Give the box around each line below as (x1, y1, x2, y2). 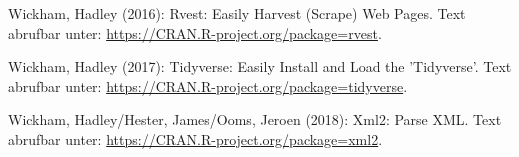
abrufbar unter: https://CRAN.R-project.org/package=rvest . (8, 22, 382, 43)
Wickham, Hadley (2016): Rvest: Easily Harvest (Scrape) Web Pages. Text (8, 3, 466, 23)
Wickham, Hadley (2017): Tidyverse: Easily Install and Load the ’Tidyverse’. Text (8, 56, 512, 77)
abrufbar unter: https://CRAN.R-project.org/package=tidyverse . (8, 75, 408, 96)
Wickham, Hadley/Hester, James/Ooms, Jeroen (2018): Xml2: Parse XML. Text (8, 109, 502, 130)
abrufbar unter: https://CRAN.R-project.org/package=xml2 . (8, 128, 383, 149)
